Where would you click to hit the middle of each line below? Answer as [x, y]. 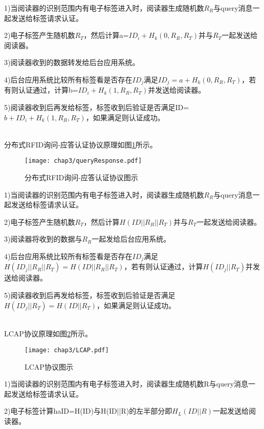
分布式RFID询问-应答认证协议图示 [81, 177]
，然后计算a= [106, 35]
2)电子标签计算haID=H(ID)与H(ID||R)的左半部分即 [88, 411]
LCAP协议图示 [49, 366]
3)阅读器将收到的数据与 [43, 239]
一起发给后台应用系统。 [131, 239]
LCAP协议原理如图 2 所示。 [48, 334]
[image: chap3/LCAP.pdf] [67, 350]
